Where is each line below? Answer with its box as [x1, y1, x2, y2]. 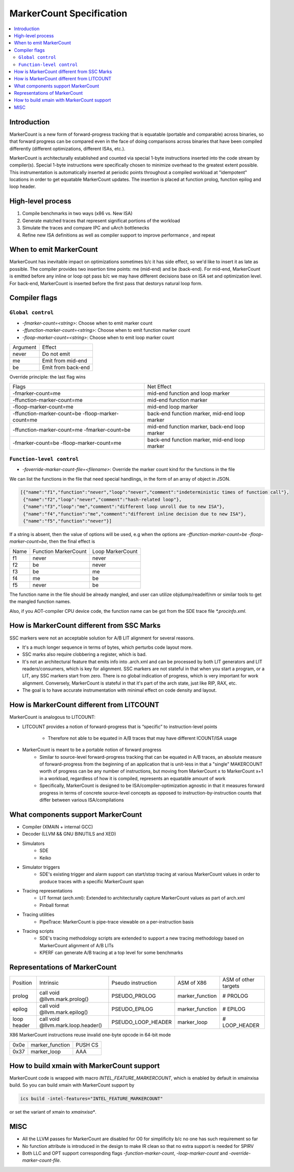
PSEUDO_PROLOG [111, 992, 156, 999]
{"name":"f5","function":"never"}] [23, 518, 112, 524]
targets [222, 983, 240, 990]
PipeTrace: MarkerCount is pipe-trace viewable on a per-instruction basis [39, 919, 194, 925]
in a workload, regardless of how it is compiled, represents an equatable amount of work [39, 775, 226, 781]
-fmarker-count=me [12, 390, 61, 397]
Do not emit [42, 350, 70, 357]
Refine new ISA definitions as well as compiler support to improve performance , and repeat [22, 232, 215, 238]
